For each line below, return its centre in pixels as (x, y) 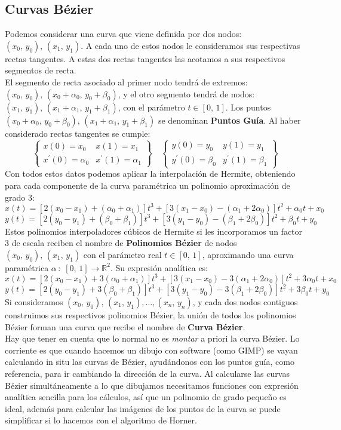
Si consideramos (34, 301)
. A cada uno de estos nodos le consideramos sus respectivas (191, 45)
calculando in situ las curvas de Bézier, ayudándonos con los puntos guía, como (150, 362)
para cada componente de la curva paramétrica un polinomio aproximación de (148, 185)
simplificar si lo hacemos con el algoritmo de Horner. (101, 420)
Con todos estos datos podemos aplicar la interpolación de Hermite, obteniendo (150, 173)
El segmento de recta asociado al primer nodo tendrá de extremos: (126, 82)
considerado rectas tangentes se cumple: (78, 133)
